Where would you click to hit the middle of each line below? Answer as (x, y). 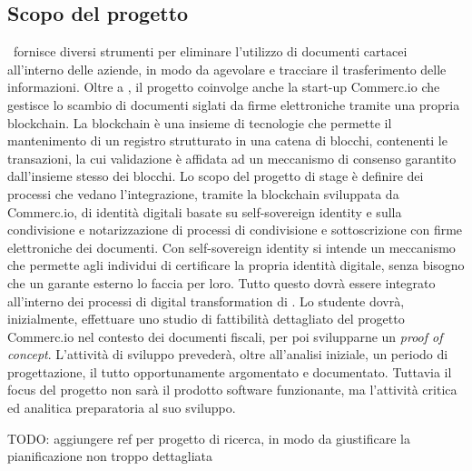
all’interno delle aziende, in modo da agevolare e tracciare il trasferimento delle (227, 69)
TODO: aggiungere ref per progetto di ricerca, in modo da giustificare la (209, 438)
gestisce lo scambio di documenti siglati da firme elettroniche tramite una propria (234, 104)
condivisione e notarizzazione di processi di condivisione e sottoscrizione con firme (235, 230)
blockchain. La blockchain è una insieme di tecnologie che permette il (200, 122)
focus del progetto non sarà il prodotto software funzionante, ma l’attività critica (232, 390)
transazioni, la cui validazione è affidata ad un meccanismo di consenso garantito (232, 158)
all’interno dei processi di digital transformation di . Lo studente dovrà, (206, 301)
